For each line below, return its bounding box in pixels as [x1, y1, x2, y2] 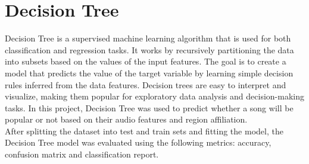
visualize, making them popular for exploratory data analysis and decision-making [5, 90, 304, 102]
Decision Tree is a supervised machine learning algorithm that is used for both [5, 32, 291, 44]
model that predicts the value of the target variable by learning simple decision [5, 66, 294, 79]
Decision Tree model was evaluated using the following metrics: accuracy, [5, 136, 271, 149]
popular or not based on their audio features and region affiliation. [5, 113, 248, 126]
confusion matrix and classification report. [5, 148, 159, 160]
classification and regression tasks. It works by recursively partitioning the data [5, 43, 294, 56]
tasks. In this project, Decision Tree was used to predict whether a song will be [5, 101, 294, 114]
